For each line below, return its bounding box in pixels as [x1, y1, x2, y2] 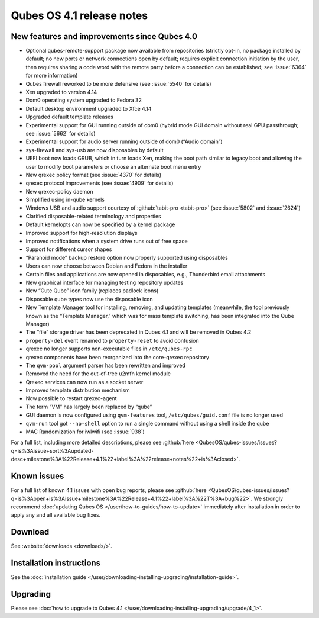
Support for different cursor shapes [25, 246, 112, 253]
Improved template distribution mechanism [25, 387, 130, 394]
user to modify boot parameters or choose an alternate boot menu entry [25, 163, 201, 170]
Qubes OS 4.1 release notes [11, 9, 148, 22]
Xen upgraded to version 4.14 [25, 89, 97, 96]
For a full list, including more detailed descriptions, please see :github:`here [11, 439, 194, 446]
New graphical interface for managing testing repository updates [25, 279, 184, 286]
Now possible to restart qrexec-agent [25, 395, 118, 402]
